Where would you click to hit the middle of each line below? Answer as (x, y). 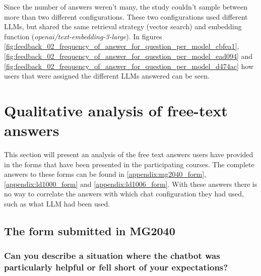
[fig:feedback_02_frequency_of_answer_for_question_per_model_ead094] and (128, 56)
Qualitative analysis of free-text (116, 110)
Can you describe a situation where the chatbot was (112, 256)
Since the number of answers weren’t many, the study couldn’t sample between (126, 7)
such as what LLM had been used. (57, 204)
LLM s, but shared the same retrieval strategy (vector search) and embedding (123, 26)
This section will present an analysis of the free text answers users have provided (129, 154)
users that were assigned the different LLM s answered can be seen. (107, 76)
